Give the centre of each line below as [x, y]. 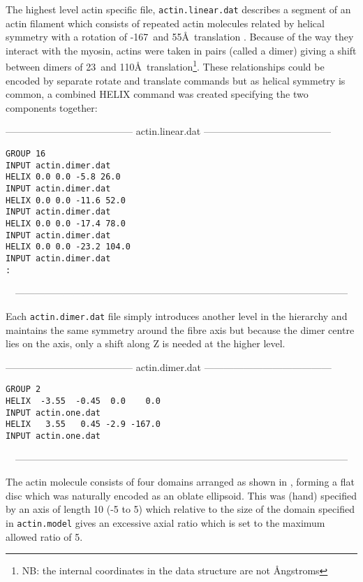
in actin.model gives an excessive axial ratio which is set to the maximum [165, 522]
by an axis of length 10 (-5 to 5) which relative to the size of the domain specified [180, 509]
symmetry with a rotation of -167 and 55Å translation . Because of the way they [180, 37]
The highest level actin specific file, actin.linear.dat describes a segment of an [178, 9]
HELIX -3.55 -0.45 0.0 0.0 [83, 401]
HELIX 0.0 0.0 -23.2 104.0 [68, 247]
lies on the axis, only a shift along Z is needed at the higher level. [146, 343]
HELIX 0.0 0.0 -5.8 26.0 [63, 177]
